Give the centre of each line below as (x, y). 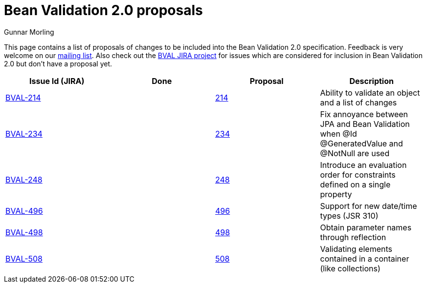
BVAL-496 (24, 211)
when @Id (338, 133)
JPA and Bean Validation (365, 124)
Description (371, 81)
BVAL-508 (24, 258)
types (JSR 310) (349, 215)
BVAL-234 (24, 133)
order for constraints (358, 174)
